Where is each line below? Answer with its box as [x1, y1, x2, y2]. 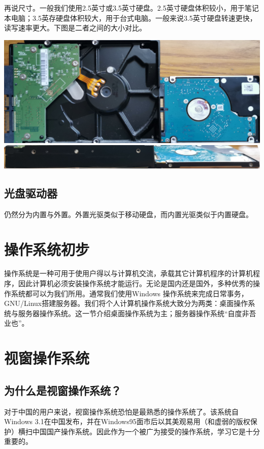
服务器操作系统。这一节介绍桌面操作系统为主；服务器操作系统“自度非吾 [18, 307, 256, 318]
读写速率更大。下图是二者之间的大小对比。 [4, 22, 146, 33]
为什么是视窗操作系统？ [4, 382, 121, 398]
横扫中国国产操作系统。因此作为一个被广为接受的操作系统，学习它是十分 [18, 426, 260, 436]
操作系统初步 [4, 238, 90, 259]
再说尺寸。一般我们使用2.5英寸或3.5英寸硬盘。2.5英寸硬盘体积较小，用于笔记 [4, 3, 259, 13]
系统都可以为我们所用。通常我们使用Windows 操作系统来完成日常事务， [11, 288, 248, 298]
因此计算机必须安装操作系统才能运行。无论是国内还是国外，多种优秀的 [18, 278, 253, 289]
